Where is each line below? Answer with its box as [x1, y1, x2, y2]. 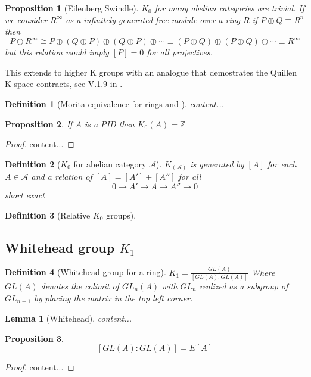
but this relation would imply [5, 46, 109, 58]
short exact [5, 188, 45, 201]
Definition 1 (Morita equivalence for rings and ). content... [5, 98, 224, 110]
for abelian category [73, 157, 147, 170]
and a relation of [31, 170, 92, 183]
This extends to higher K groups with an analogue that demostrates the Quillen [5, 66, 297, 78]
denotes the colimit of [41, 279, 119, 292]
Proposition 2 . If [5, 117, 73, 130]
